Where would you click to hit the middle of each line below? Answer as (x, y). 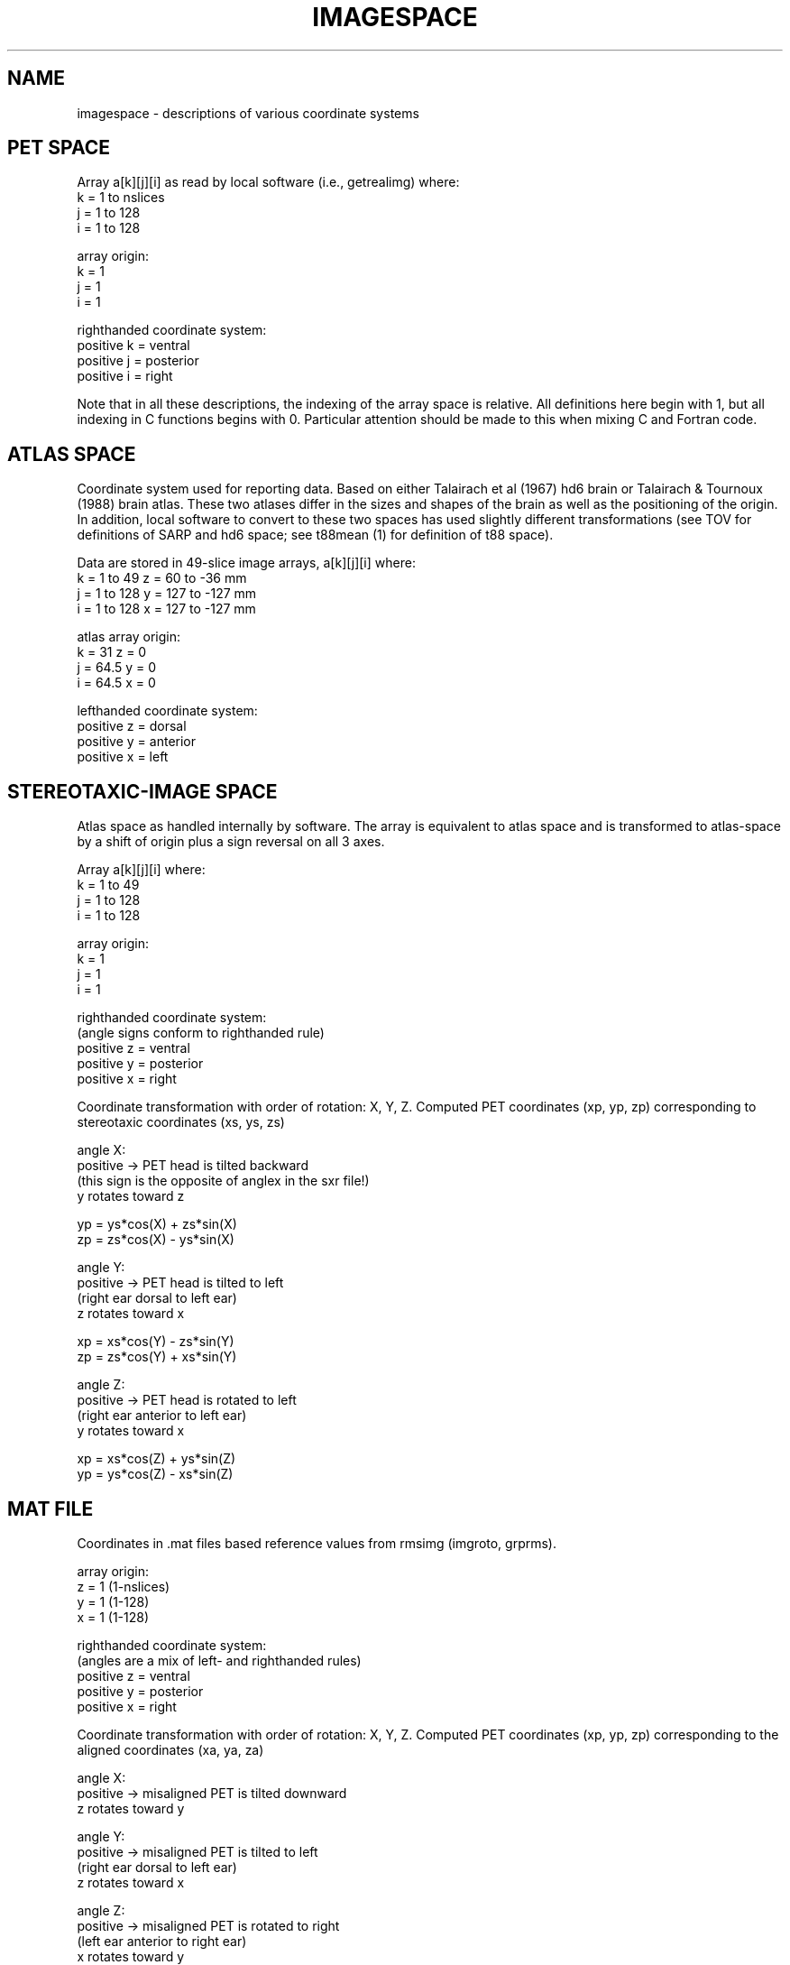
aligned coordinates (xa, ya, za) (170, 1749)
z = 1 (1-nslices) (124, 1586)
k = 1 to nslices (121, 198)
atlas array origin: (129, 637)
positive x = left (123, 757)
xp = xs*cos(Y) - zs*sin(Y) (156, 1342)
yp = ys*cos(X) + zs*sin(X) (157, 1224)
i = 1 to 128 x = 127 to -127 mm (166, 609)
